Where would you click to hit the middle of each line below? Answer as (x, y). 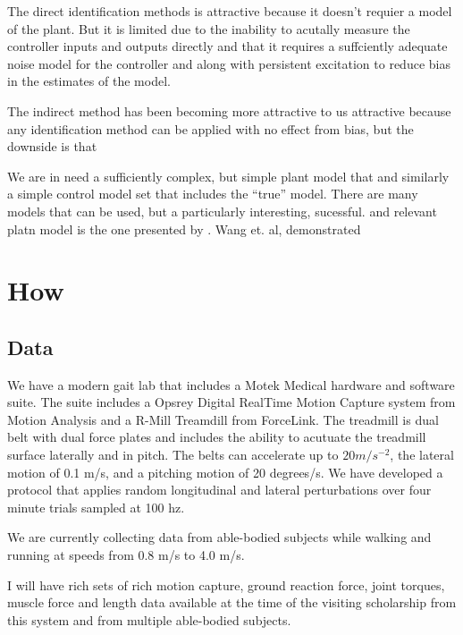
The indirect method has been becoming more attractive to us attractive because (229, 110)
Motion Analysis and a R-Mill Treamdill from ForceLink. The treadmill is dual (223, 419)
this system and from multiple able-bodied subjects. (149, 619)
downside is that (52, 146)
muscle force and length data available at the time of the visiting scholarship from (232, 602)
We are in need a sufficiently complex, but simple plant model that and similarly (228, 176)
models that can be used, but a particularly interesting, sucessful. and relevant (222, 211)
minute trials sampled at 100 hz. (96, 507)
